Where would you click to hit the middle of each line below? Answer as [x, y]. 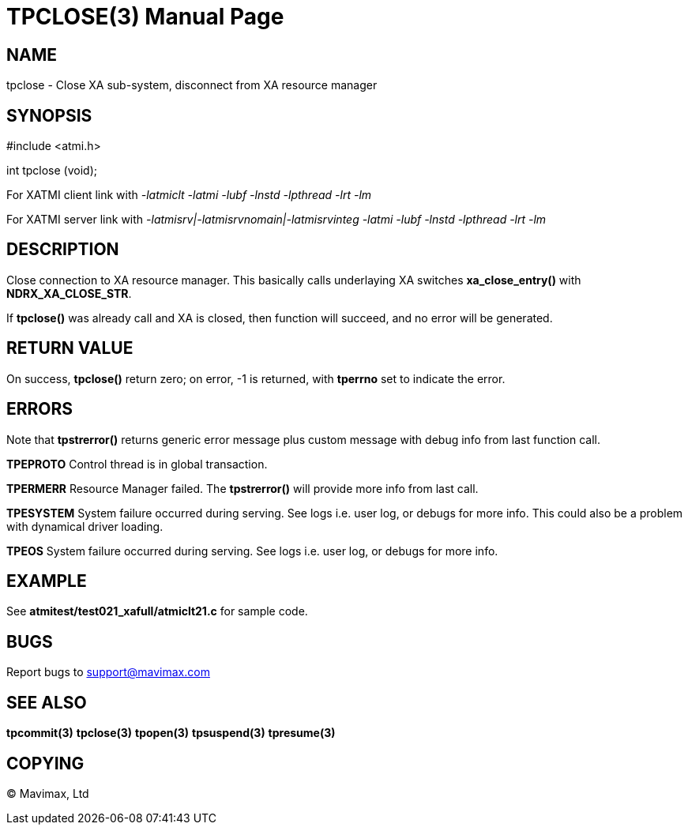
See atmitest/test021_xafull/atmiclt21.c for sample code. [157, 611]
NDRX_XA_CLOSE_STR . [69, 293]
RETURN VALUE [70, 348]
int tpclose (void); [52, 171]
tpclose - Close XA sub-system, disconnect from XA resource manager [192, 85]
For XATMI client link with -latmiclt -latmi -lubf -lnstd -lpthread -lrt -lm [189, 195]
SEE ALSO [47, 702]
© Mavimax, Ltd [48, 793]
